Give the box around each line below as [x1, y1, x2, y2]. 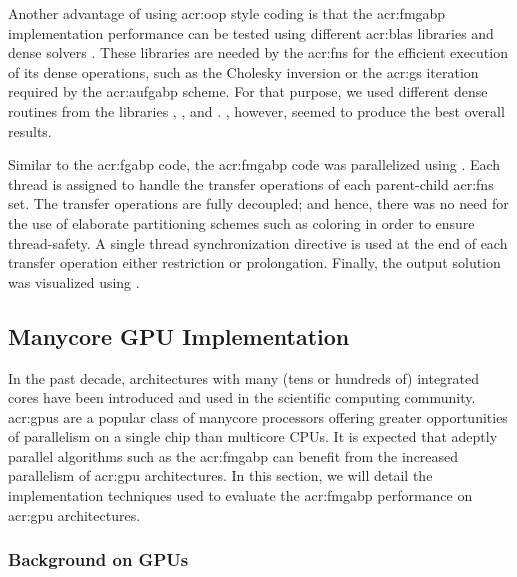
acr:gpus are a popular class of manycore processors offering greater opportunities [8, 406, 508, 427]
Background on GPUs [8, 547, 189, 572]
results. [8, 120, 52, 141]
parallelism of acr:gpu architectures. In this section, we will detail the [8, 465, 433, 486]
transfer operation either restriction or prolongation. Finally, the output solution [8, 252, 501, 273]
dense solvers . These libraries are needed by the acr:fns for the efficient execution [8, 42, 508, 63]
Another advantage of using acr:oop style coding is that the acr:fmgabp [8, 3, 446, 23]
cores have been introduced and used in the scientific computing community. [8, 387, 476, 408]
